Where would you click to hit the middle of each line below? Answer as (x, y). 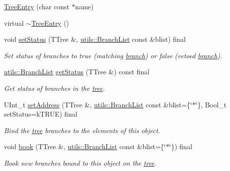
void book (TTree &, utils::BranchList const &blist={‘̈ (85, 146)
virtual (14, 23)
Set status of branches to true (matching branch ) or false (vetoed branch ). (113, 55)
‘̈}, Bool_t (211, 104)
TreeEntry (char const (37, 6)
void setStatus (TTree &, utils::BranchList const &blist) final (95, 39)
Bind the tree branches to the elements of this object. (82, 130)
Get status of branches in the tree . (55, 88)
